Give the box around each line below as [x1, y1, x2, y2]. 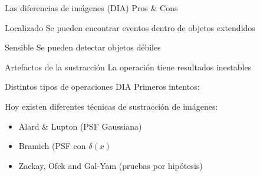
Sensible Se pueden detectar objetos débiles [5, 41, 161, 53]
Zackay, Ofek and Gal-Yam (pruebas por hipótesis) [18, 159, 203, 171]
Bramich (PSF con [18, 140, 86, 152]
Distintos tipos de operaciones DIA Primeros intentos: [5, 80, 200, 93]
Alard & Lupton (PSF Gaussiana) [18, 120, 142, 132]
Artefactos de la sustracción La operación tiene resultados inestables [5, 60, 252, 73]
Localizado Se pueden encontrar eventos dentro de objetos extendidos [5, 21, 255, 33]
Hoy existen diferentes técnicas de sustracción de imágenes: [5, 100, 218, 112]
